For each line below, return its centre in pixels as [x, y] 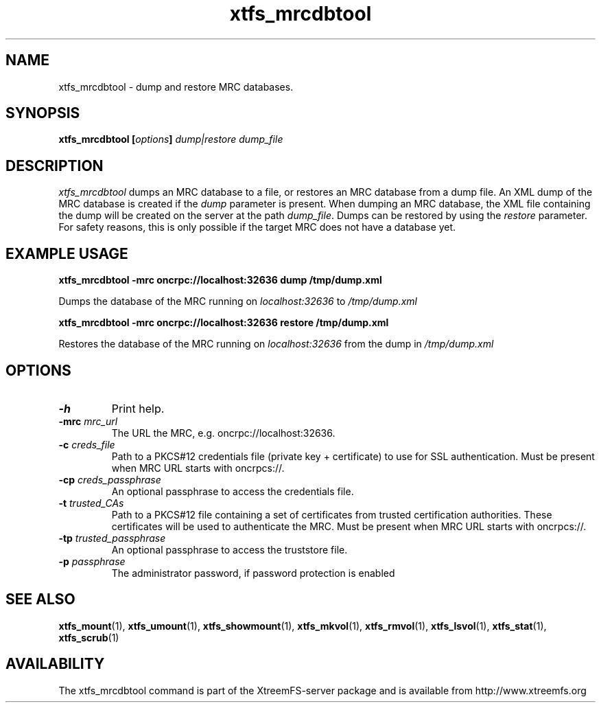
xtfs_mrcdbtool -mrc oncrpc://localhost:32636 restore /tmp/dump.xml [224, 323]
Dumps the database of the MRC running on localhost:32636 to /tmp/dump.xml [238, 301]
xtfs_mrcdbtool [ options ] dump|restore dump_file [171, 139]
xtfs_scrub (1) [89, 637]
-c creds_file [87, 444]
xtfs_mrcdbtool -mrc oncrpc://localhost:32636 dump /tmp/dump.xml [220, 280]
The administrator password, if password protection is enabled [253, 573]
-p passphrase [92, 561]
